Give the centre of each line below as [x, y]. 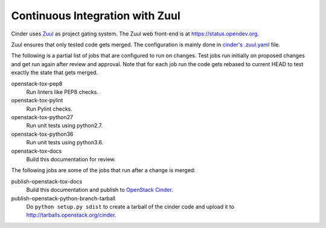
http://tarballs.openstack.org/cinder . [71, 215]
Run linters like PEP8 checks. [62, 92]
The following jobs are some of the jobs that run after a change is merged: [103, 170]
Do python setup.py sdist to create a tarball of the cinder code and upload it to [130, 206]
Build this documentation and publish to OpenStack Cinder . [100, 190]
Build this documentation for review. [71, 159]
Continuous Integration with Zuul [96, 16]
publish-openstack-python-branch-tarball [63, 198]
